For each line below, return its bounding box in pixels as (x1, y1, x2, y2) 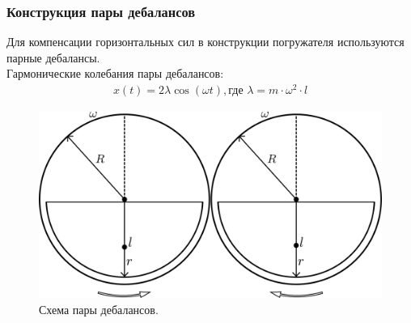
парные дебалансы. (6, 49, 100, 66)
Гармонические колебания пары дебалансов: (6, 65, 224, 82)
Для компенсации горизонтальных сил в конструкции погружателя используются (6, 33, 405, 50)
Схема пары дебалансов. (39, 300, 159, 317)
